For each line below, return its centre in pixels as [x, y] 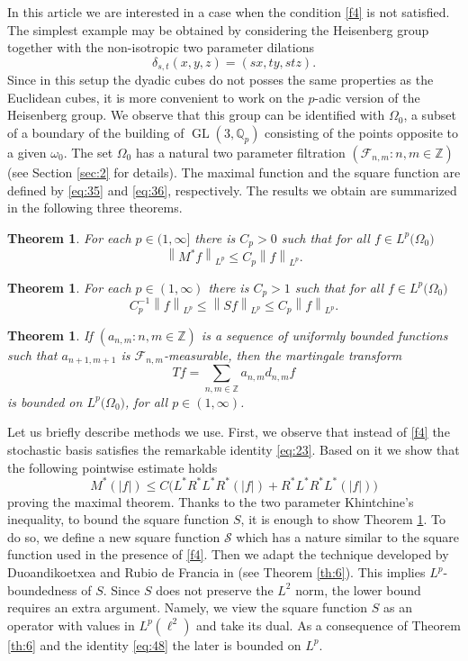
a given [27, 153]
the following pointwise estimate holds [112, 467]
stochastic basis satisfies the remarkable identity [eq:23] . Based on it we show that [234, 449]
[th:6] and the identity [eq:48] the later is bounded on [154, 644]
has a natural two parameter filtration [240, 153]
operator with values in [71, 625]
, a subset [430, 115]
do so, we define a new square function [114, 536]
